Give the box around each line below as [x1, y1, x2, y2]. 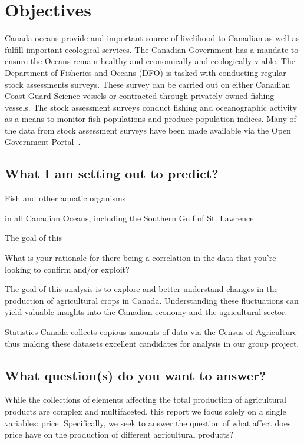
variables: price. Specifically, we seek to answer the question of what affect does [5, 416, 291, 429]
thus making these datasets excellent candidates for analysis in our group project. [5, 337, 299, 349]
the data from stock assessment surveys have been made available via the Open [5, 124, 291, 136]
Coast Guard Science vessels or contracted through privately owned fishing [5, 90, 275, 102]
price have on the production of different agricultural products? [5, 428, 234, 440]
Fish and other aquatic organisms [5, 192, 126, 204]
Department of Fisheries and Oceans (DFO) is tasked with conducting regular [5, 66, 286, 78]
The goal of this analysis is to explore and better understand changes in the [5, 283, 278, 295]
